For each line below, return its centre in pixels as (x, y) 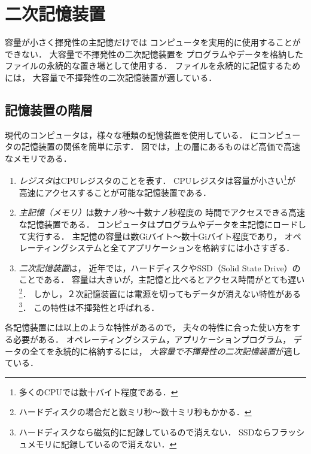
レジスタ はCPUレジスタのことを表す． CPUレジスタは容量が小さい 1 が (157, 180)
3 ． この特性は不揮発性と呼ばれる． (89, 306)
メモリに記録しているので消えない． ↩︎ (102, 444)
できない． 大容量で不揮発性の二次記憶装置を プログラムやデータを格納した (154, 54)
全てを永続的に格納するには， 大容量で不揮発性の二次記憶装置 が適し (165, 351)
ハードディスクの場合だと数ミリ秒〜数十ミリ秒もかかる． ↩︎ (135, 412)
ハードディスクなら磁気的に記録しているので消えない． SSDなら (145, 432)
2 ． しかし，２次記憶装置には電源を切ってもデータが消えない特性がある (160, 292)
